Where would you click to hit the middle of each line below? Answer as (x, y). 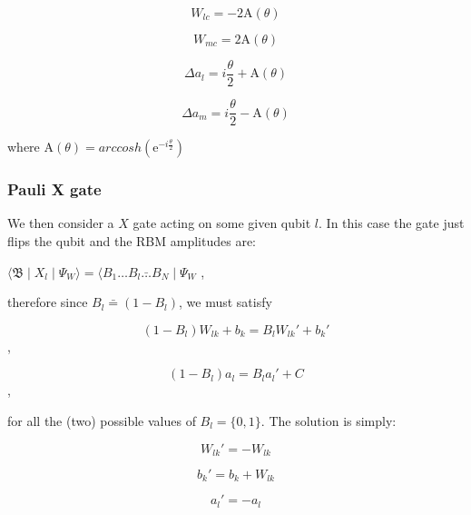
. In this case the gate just (392, 223)
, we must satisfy (226, 302)
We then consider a (61, 223)
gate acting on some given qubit (222, 223)
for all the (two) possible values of (102, 420)
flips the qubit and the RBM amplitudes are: (132, 240)
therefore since (48, 302)
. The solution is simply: (329, 420)
